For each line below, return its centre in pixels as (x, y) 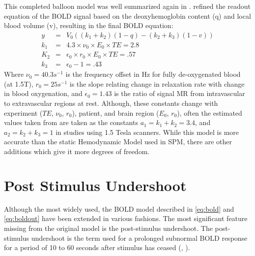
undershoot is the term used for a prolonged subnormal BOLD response (139, 238)
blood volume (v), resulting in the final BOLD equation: (89, 25)
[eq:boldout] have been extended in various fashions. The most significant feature (126, 218)
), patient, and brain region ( (115, 112)
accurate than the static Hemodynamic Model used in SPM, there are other (118, 142)
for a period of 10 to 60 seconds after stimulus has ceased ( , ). (97, 247)
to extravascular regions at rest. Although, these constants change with (111, 103)
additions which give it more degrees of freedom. (77, 151)
